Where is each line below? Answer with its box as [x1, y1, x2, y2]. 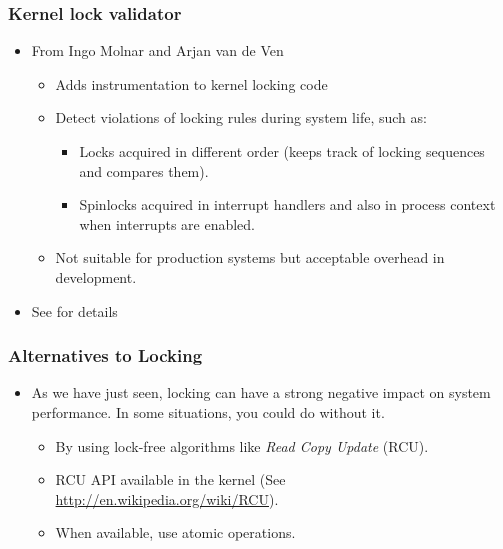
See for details [31, 300, 118, 321]
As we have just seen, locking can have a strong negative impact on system [31, 382, 491, 403]
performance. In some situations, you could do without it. [31, 401, 385, 422]
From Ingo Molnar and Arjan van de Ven [31, 40, 284, 61]
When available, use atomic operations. [55, 522, 296, 543]
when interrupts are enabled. [79, 213, 255, 234]
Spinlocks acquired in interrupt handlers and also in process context [79, 194, 496, 215]
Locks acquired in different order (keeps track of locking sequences [79, 141, 485, 161]
